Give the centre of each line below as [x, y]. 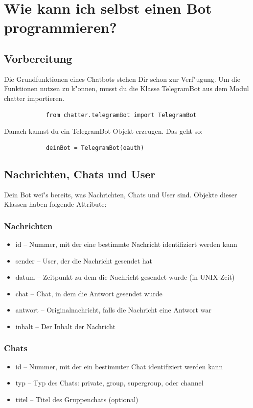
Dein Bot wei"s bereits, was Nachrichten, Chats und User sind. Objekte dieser [121, 194]
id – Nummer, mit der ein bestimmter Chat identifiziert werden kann [119, 366]
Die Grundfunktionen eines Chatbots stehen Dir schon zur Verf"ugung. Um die [122, 79]
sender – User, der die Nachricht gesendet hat [84, 260]
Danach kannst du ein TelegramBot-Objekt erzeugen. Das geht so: [103, 131]
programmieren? [60, 27]
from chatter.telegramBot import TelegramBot [121, 115]
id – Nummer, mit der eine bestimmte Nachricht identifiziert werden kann [126, 244]
